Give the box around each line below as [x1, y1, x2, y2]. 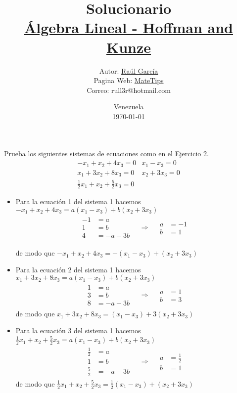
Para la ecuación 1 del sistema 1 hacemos [15, 196, 141, 207]
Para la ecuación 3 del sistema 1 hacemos [15, 325, 141, 336]
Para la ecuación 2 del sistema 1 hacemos [15, 264, 141, 274]
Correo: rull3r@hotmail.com [87, 85, 171, 95]
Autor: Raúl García [99, 65, 158, 76]
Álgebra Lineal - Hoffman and [24, 17, 233, 38]
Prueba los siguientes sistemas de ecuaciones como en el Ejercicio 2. [4, 148, 209, 159]
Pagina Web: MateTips [94, 75, 164, 86]
